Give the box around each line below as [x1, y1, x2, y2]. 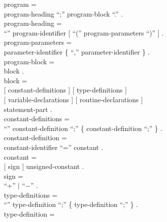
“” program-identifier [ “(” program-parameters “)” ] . [4, 27, 164, 37]
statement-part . [4, 104, 52, 114]
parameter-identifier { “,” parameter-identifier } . [4, 46, 150, 56]
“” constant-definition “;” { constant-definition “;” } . [4, 123, 163, 133]
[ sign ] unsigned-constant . [4, 161, 84, 171]
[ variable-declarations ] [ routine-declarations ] [4, 94, 143, 104]
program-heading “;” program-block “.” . [4, 8, 123, 18]
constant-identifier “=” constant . [4, 142, 103, 152]
